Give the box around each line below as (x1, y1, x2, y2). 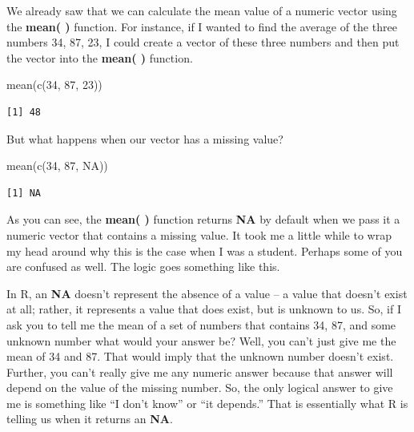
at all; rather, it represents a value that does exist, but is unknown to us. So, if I (6, 301, 401, 317)
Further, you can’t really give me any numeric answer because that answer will (6, 363, 393, 380)
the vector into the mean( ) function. (6, 49, 193, 66)
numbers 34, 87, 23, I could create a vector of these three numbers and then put (6, 34, 400, 50)
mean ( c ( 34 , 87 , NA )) (6, 157, 108, 174)
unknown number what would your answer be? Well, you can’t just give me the (6, 332, 396, 349)
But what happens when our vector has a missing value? (6, 130, 283, 147)
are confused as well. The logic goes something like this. (6, 258, 280, 275)
